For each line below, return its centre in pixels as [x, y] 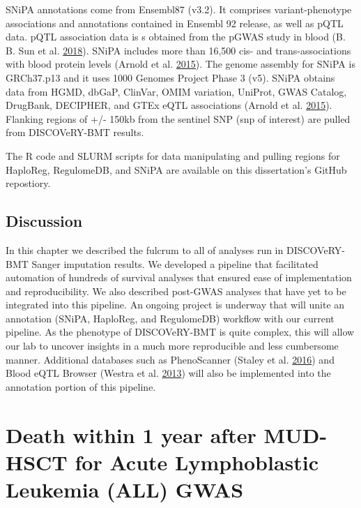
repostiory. [28, 183]
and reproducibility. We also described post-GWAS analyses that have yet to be [176, 291]
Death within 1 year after [131, 434]
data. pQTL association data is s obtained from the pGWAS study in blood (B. [176, 37]
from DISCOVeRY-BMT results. [75, 132]
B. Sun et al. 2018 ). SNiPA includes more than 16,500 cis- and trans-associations [178, 50]
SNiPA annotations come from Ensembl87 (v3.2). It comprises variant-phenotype [179, 9]
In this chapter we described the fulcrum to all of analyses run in [145, 249]
